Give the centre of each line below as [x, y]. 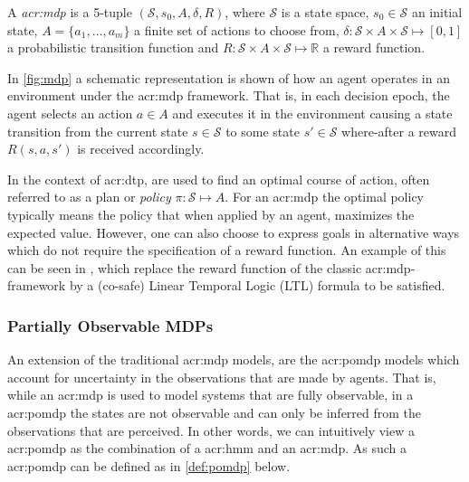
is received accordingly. [141, 149]
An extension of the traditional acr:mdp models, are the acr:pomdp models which [234, 359]
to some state [263, 131]
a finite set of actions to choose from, [237, 29]
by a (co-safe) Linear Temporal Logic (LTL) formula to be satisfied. [257, 285]
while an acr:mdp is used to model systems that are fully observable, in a [211, 395]
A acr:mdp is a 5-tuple [70, 12]
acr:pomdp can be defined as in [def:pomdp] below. [149, 465]
